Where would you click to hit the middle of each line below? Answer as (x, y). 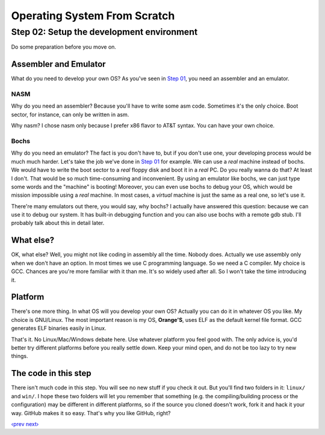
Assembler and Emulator (58, 64)
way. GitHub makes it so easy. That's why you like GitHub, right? (91, 413)
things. (20, 356)
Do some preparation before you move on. (64, 47)
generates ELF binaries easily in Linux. (59, 329)
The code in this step (51, 373)
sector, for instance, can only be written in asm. (70, 114)
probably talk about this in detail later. (58, 223)
